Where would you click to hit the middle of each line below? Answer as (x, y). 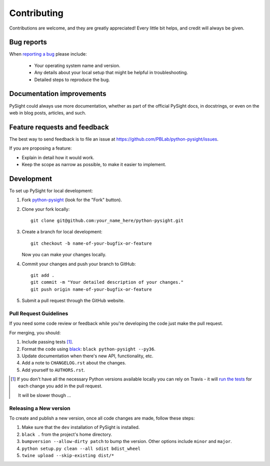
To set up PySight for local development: (51, 191)
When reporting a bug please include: (48, 54)
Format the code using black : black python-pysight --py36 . (89, 349)
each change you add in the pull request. (60, 386)
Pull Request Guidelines (39, 313)
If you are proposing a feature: (40, 148)
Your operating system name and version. (77, 66)
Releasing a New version (40, 408)
